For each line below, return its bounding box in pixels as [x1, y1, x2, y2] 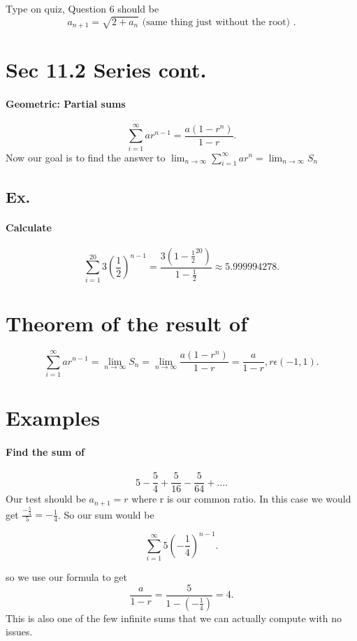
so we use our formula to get [6, 570, 128, 584]
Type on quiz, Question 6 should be [6, 1, 159, 15]
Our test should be [6, 491, 86, 506]
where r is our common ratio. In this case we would [131, 491, 351, 506]
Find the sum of [6, 444, 85, 459]
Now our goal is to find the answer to [6, 150, 166, 164]
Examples [6, 403, 100, 432]
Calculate [6, 219, 52, 234]
